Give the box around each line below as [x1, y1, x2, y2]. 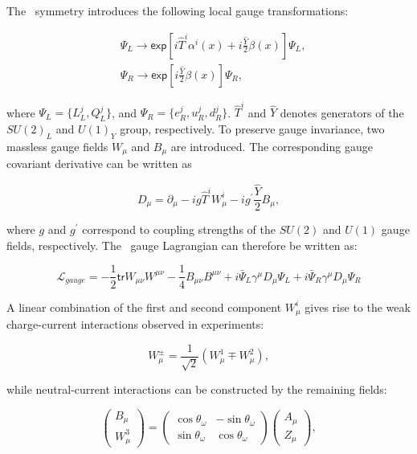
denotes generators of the [280, 104, 404, 121]
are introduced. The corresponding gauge [170, 137, 373, 154]
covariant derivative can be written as [6, 155, 192, 172]
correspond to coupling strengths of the [82, 221, 276, 238]
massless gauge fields [6, 137, 108, 154]
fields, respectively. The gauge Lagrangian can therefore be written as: [6, 236, 358, 253]
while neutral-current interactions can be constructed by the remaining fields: [6, 381, 387, 398]
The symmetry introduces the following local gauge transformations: [6, 2, 349, 18]
